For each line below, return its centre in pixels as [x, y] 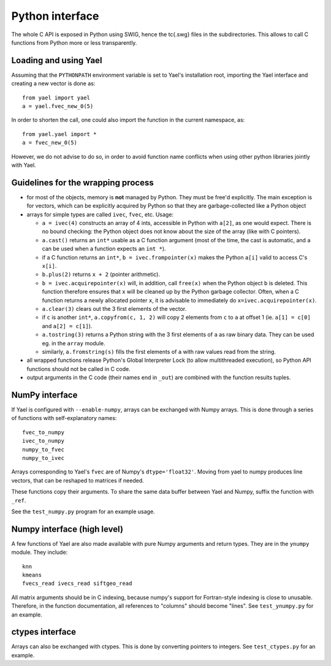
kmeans [32, 575]
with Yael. [24, 165]
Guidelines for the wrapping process [82, 182]
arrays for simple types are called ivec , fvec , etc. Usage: [100, 214]
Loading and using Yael [57, 60]
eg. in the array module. [74, 343]
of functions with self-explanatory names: [64, 418]
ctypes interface [44, 632]
